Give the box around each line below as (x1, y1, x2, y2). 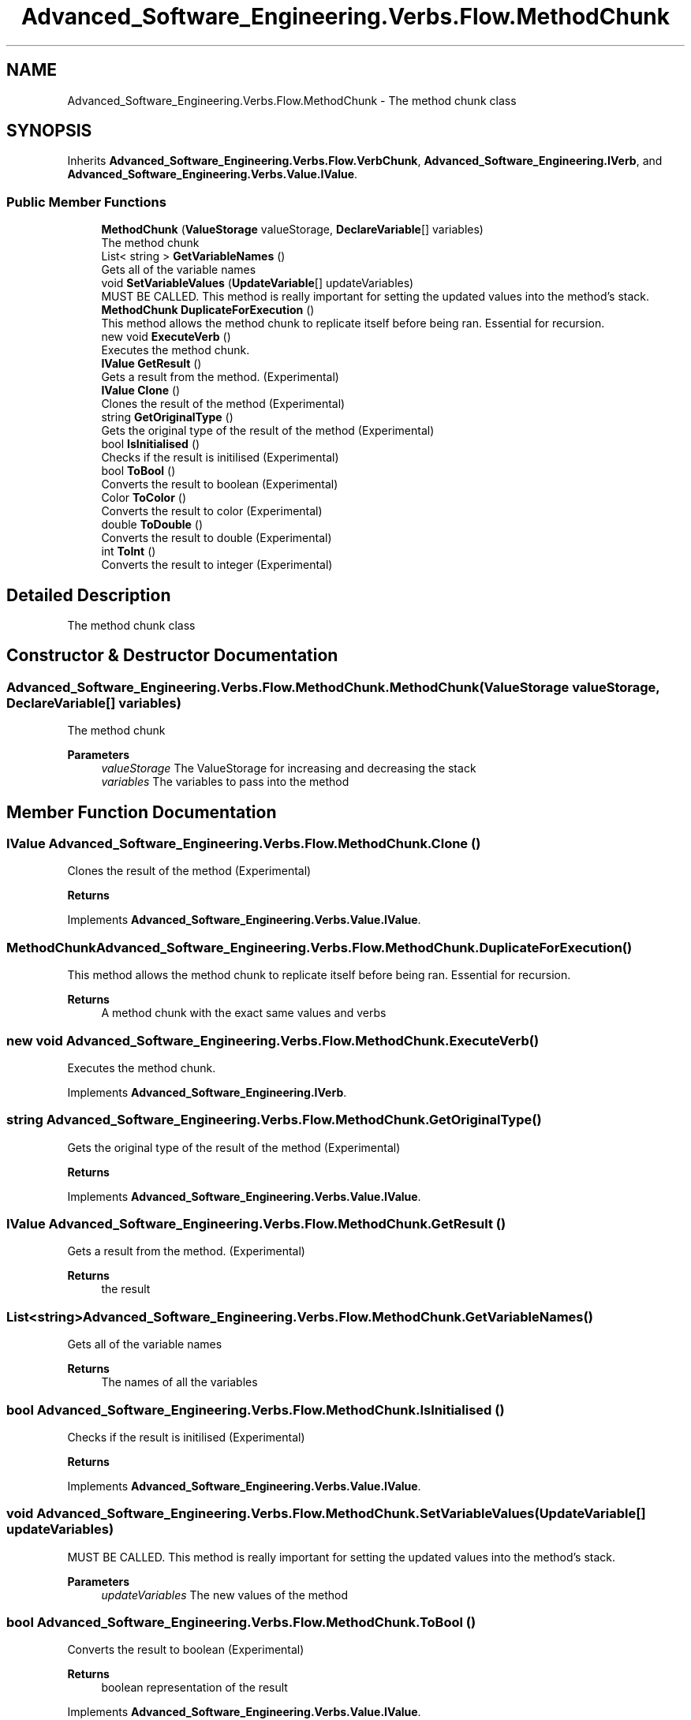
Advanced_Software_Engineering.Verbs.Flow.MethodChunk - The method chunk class (67, 93, 517, 107)
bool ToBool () (101, 464, 176, 478)
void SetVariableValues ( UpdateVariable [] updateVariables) (101, 276, 414, 290)
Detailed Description (6, 585, 171, 605)
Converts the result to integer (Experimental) (101, 558, 333, 572)
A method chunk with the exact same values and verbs (101, 1006, 387, 1020)
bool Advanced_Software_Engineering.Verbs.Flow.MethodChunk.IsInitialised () (6, 1401, 505, 1418)
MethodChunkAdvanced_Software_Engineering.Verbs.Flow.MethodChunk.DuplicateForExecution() (6, 939, 633, 955)
